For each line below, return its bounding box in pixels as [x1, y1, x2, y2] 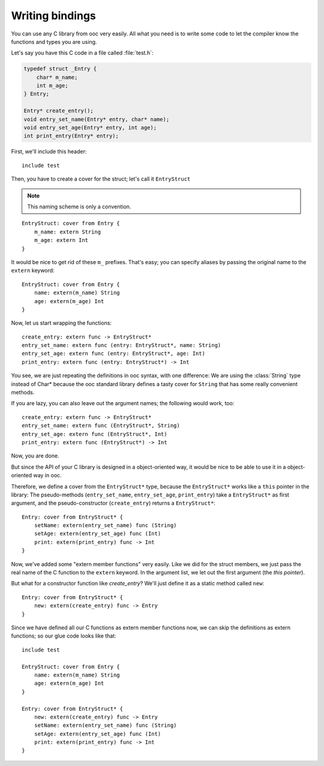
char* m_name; [36, 74, 78, 80]
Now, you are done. [11, 452, 59, 459]
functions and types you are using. [11, 38, 97, 45]
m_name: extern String [34, 228, 101, 235]
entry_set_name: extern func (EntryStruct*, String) [22, 422, 180, 429]
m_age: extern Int [34, 237, 89, 244]
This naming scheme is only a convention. [27, 203, 131, 210]
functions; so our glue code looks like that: [11, 632, 116, 639]
